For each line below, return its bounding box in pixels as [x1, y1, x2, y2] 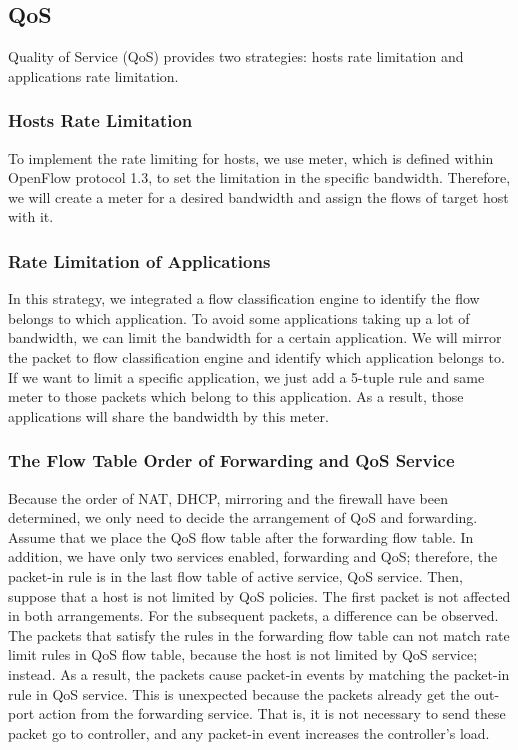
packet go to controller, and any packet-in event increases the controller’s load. [8, 722, 490, 743]
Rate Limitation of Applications [8, 248, 271, 273]
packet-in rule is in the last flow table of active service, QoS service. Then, [8, 565, 463, 586]
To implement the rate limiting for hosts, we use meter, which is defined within [8, 147, 494, 168]
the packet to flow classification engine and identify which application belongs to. [8, 346, 505, 367]
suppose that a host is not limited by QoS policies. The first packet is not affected [8, 585, 511, 606]
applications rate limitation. [8, 65, 179, 86]
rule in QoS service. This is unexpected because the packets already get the [8, 683, 470, 704]
